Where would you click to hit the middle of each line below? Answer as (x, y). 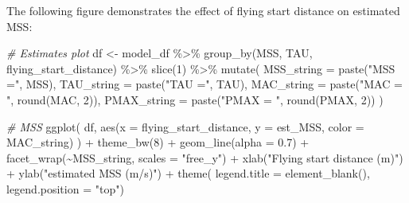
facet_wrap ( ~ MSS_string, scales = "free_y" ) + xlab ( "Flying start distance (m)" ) (205, 157)
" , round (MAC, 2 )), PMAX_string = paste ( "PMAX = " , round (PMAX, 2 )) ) (195, 99)
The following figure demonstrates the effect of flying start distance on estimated (203, 10)
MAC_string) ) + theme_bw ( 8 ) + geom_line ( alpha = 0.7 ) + (158, 142)
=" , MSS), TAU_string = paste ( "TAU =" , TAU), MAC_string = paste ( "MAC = (204, 84)
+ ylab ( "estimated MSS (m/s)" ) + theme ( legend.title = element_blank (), (188, 173)
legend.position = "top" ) (65, 188)
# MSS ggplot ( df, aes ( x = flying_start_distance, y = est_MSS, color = (185, 126)
